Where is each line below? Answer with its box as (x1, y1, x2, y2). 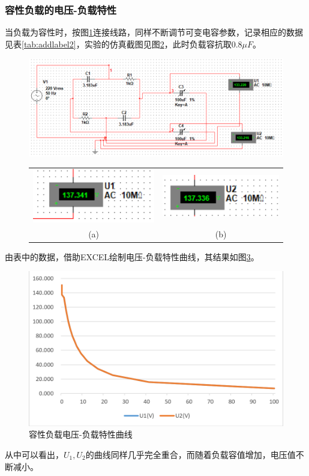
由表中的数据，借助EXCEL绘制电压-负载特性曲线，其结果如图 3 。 (5, 250, 259, 263)
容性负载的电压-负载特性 (5, 2, 117, 17)
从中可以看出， (5, 448, 64, 460)
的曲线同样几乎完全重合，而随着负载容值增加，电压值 (85, 448, 296, 460)
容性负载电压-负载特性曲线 (29, 428, 133, 441)
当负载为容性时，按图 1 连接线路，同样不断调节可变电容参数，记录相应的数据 (5, 26, 303, 38)
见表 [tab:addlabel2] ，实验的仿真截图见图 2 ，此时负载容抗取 (5, 37, 232, 50)
